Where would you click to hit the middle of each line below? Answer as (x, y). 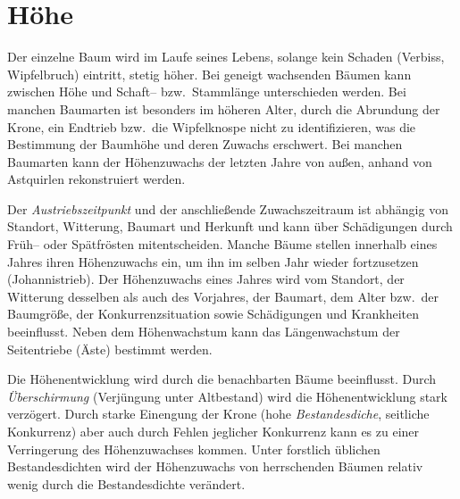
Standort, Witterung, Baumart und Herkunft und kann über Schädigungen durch (230, 226)
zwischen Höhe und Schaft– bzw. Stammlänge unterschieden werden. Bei (207, 91)
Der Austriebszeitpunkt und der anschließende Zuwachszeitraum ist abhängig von (228, 208)
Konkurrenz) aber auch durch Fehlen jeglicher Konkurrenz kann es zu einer (213, 431)
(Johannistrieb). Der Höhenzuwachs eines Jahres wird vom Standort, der (206, 279)
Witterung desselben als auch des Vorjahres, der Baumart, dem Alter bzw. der (223, 296)
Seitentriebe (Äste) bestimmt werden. (110, 349)
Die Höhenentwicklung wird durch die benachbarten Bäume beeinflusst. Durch (222, 379)
